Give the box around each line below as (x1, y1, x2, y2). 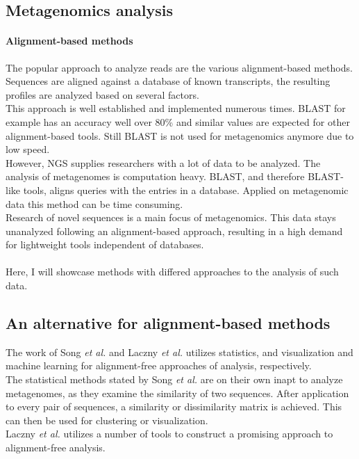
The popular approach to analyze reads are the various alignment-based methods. (6, 60, 353, 74)
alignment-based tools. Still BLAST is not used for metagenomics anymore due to (6, 128, 354, 143)
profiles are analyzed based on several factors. (6, 87, 199, 102)
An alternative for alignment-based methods (6, 312, 331, 334)
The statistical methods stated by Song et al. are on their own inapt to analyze (6, 372, 343, 387)
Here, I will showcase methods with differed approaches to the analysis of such (6, 264, 339, 279)
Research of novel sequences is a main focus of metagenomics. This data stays (6, 210, 336, 225)
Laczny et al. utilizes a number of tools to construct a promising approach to (6, 426, 333, 441)
